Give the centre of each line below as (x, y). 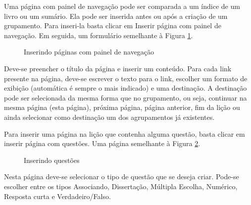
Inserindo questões (52, 160)
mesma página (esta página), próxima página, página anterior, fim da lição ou (122, 107)
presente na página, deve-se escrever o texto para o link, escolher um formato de (126, 78)
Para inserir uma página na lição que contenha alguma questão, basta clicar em (125, 133)
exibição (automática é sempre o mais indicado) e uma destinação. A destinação (125, 88)
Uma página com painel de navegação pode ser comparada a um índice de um (122, 6)
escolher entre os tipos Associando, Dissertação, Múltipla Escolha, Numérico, (121, 186)
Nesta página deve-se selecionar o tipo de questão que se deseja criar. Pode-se (122, 177)
